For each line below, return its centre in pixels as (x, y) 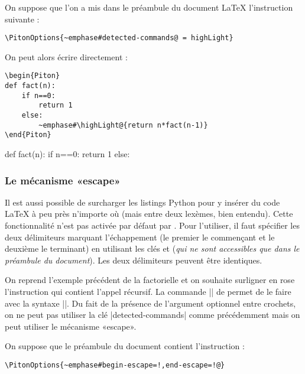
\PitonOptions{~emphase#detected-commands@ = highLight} (119, 38)
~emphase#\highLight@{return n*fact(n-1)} (123, 125)
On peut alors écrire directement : (66, 56)
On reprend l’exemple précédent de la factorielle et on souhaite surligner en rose (150, 280)
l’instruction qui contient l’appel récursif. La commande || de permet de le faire (148, 291)
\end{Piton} (28, 135)
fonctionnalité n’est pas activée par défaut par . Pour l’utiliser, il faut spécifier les (152, 225)
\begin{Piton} (33, 76)
